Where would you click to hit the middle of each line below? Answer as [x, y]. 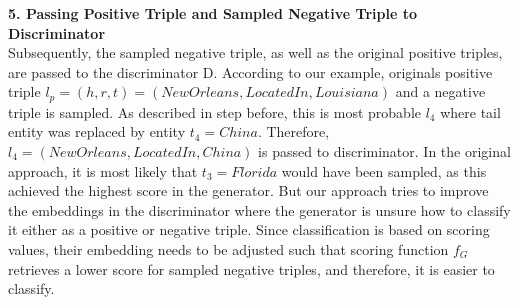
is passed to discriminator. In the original [384, 151]
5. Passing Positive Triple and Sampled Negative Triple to [212, 13]
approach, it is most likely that [103, 170]
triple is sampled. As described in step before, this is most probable [214, 111]
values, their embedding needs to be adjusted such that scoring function [228, 248]
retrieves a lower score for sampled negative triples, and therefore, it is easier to [251, 268]
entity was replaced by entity [97, 131]
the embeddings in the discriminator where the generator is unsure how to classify [259, 209]
